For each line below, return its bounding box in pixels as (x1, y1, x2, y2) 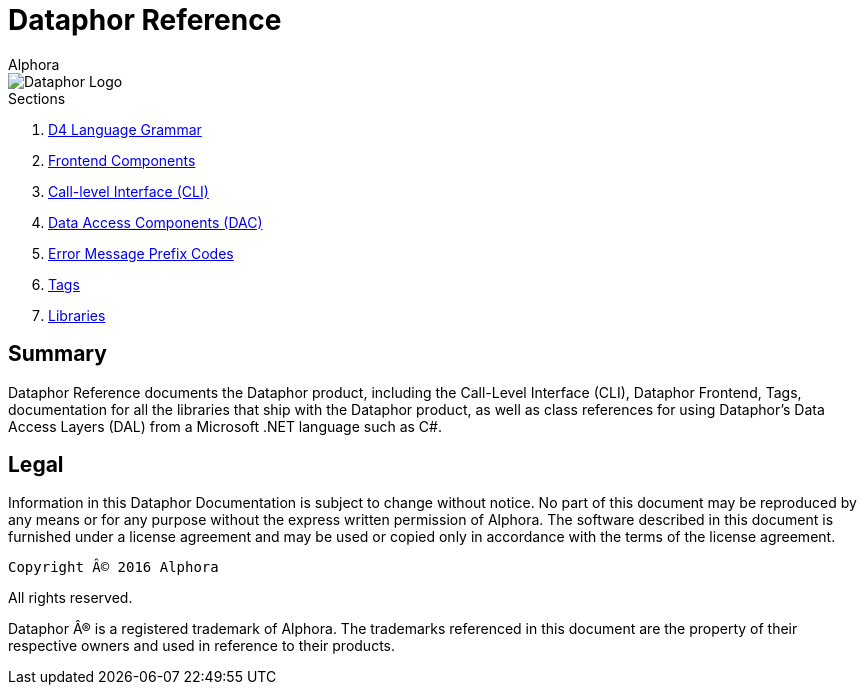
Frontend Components (48, 151, 196, 169)
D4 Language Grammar (48, 120, 202, 138)
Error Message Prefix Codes (48, 244, 234, 262)
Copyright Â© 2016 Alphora (8, 559, 219, 576)
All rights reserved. (8, 589, 133, 607)
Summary (8, 341, 107, 367)
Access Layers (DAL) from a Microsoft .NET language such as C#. (8, 417, 442, 435)
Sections (8, 89, 66, 107)
